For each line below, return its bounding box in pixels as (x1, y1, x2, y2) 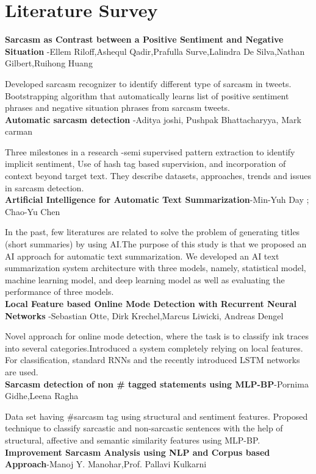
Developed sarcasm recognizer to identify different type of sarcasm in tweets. (5, 77, 292, 90)
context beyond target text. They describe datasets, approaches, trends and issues (5, 169, 312, 182)
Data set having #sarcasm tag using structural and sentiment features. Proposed (5, 409, 308, 422)
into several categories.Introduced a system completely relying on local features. (5, 341, 303, 354)
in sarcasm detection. (5, 181, 84, 194)
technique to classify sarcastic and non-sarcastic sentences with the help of (5, 422, 283, 434)
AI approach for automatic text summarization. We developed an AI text (5, 249, 279, 262)
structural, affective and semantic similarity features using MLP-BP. (5, 433, 260, 446)
